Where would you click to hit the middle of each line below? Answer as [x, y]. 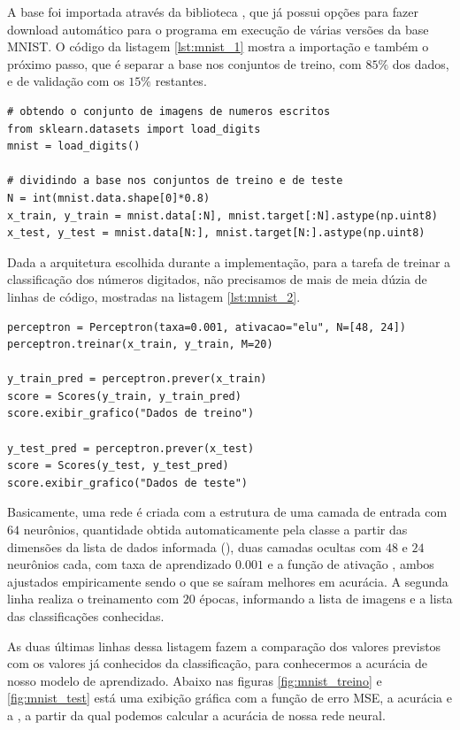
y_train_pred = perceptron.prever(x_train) [137, 379]
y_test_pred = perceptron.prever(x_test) [131, 448]
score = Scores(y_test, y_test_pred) [118, 466]
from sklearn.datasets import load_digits [134, 129]
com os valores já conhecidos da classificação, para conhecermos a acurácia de [217, 663]
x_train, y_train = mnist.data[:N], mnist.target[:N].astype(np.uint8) [222, 215]
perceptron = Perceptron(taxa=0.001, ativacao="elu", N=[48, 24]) [207, 327]
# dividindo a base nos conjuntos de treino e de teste [175, 181]
